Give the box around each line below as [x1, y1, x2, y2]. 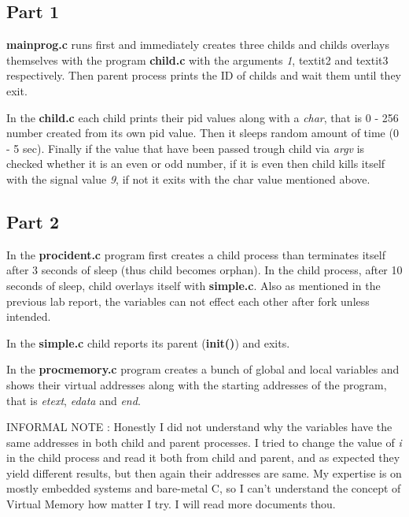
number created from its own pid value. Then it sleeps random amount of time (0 [6, 125, 399, 141]
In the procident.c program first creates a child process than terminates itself [6, 246, 385, 262]
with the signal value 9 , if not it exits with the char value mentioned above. [6, 170, 370, 187]
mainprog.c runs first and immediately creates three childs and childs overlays [6, 36, 389, 53]
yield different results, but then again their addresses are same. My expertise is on [6, 464, 402, 481]
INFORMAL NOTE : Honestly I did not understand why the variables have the [6, 418, 392, 435]
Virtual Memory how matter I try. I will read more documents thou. [6, 496, 336, 512]
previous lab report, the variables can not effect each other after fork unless [6, 292, 370, 309]
